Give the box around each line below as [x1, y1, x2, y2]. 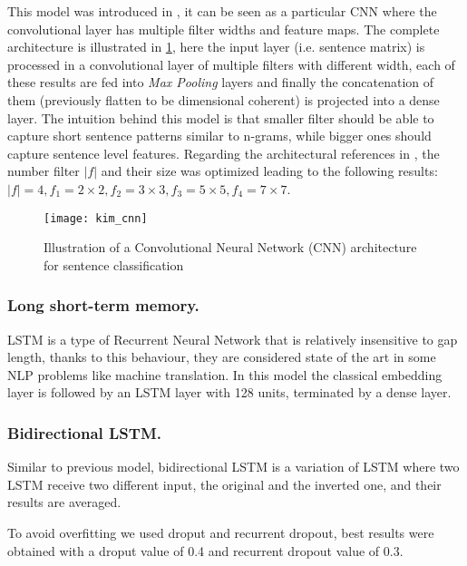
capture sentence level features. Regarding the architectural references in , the [7, 143, 440, 162]
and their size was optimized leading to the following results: [101, 161, 438, 181]
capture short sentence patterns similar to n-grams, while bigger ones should [7, 126, 432, 145]
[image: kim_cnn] [44, 211, 148, 225]
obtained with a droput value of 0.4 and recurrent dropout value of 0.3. [7, 541, 404, 560]
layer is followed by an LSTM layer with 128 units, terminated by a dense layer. [7, 383, 452, 402]
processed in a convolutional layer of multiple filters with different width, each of [7, 54, 455, 73]
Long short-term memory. [7, 294, 199, 317]
